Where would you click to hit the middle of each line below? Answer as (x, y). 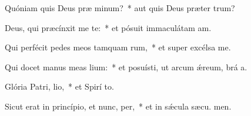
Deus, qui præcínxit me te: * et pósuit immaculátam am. (108, 27)
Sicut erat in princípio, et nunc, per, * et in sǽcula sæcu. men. (118, 106)
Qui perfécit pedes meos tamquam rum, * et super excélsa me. (118, 47)
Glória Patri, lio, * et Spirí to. (59, 86)
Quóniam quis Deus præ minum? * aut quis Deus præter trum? (120, 8)
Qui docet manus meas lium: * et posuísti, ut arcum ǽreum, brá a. (126, 66)
